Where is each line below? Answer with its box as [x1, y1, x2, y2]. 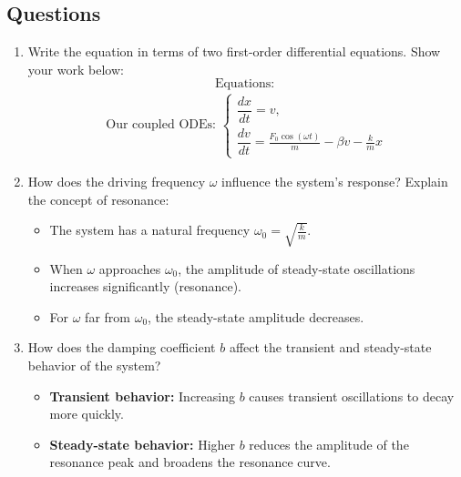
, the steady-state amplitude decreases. [148, 307, 364, 326]
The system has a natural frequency [49, 220, 251, 239]
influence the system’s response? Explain [221, 172, 448, 191]
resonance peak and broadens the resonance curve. [49, 452, 331, 472]
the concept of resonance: [27, 189, 169, 208]
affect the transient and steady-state [229, 338, 432, 357]
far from [85, 307, 130, 326]
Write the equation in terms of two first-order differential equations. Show [27, 42, 441, 61]
